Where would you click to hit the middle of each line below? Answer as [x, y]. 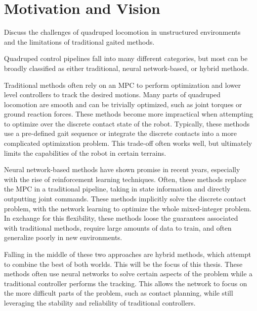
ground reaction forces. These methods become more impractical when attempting [128, 114]
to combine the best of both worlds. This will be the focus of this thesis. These [123, 264]
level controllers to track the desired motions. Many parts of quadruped [112, 94]
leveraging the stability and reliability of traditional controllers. [100, 302]
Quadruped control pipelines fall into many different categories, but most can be [126, 58]
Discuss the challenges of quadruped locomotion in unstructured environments [122, 32]
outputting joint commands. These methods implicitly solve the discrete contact [125, 199]
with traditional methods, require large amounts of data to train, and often [118, 227]
